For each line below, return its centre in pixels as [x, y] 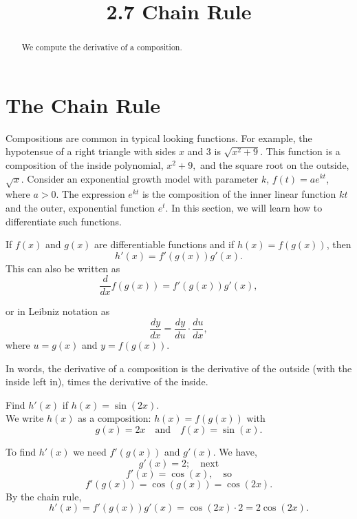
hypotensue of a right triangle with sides [91, 151]
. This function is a [300, 151]
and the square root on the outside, [275, 164]
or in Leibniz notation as [58, 311]
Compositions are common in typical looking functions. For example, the [159, 138]
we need [90, 451]
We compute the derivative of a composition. [102, 47]
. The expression [90, 194]
